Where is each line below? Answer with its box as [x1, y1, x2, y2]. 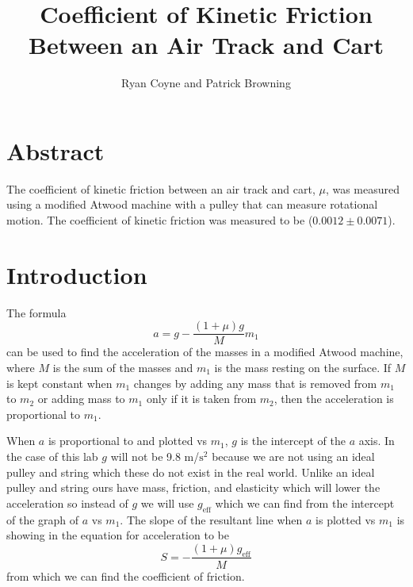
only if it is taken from [146, 390, 257, 407]
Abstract [6, 134, 105, 167]
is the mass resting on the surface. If [214, 359, 392, 375]
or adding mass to [37, 390, 125, 407]
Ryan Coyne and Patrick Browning [121, 75, 291, 91]
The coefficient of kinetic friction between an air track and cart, [6, 180, 315, 197]
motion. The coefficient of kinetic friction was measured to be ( [6, 212, 313, 228]
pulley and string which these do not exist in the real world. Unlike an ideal [6, 463, 375, 480]
